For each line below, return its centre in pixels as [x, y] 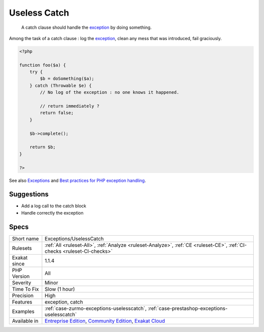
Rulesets [22, 248]
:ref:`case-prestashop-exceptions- [188, 308]
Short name [25, 239]
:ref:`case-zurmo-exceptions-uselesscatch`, [96, 308]
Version [21, 276]
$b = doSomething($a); [67, 79]
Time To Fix [25, 289]
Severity [22, 283]
